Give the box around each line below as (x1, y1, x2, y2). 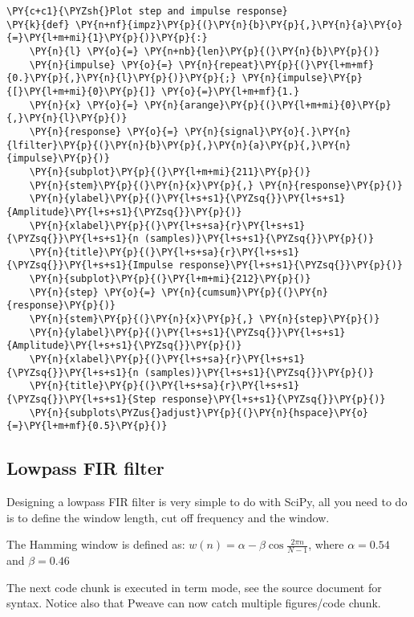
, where (308, 536, 344, 553)
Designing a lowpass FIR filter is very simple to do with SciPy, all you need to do (6, 493, 408, 510)
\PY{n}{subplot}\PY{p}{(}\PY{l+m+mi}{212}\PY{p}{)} (29, 273, 311, 285)
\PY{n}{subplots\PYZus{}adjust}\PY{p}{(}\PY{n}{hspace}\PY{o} (29, 407, 369, 419)
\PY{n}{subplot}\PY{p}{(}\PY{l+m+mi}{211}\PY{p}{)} (29, 165, 311, 178)
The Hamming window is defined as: (6, 536, 185, 553)
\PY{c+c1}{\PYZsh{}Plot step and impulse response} (6, 6, 288, 17)
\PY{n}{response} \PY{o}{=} (29, 125, 179, 137)
